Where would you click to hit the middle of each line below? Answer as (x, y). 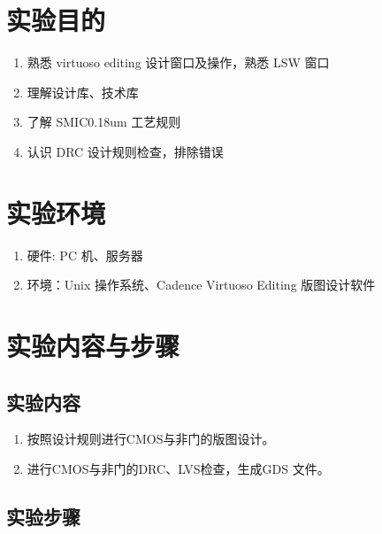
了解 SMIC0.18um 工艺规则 (104, 122)
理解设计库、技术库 (83, 92)
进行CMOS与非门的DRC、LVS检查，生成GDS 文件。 (178, 468)
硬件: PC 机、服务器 (85, 255)
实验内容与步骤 (93, 345)
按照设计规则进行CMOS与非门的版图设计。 (151, 439)
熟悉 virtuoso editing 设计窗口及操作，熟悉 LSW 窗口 (178, 62)
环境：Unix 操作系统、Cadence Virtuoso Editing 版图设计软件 (201, 285)
